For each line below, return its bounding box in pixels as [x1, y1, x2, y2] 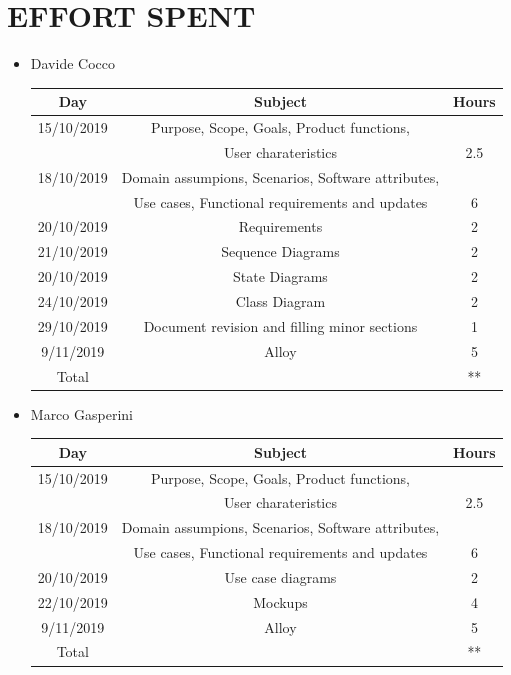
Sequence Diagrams [221, 241, 340, 262]
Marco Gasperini [30, 403, 133, 424]
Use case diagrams [224, 566, 337, 587]
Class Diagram [235, 290, 326, 311]
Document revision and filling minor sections [143, 315, 418, 336]
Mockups [253, 591, 308, 612]
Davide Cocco [30, 53, 115, 74]
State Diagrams [233, 266, 328, 287]
